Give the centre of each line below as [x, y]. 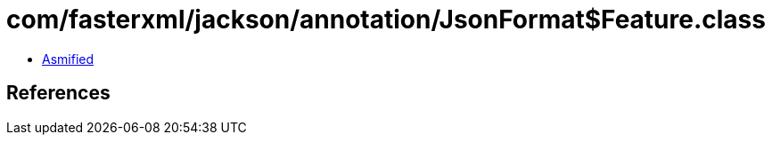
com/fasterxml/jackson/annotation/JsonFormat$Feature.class [386, 20]
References [58, 93]
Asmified [68, 59]
